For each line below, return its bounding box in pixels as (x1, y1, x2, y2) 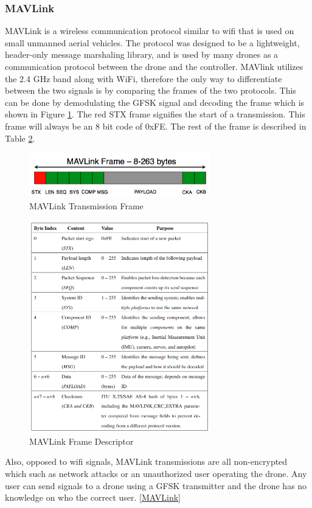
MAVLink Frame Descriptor (29, 434, 134, 447)
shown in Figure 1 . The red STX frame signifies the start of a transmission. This (5, 108, 305, 120)
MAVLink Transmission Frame (29, 199, 144, 212)
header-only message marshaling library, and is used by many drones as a (5, 48, 279, 61)
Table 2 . (5, 131, 35, 144)
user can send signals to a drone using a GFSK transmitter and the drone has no (5, 479, 307, 492)
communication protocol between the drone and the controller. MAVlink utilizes (5, 60, 303, 72)
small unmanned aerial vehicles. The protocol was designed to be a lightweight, (5, 36, 300, 49)
